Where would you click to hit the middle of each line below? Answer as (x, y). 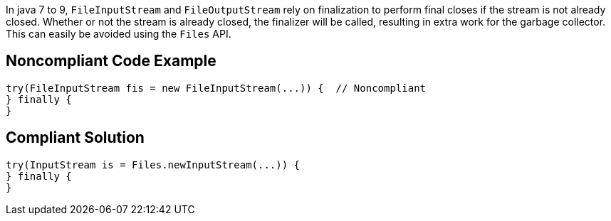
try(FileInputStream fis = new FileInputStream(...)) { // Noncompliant (216, 88)
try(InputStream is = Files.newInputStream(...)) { (153, 165)
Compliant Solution (75, 138)
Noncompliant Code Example (111, 61)
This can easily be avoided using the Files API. (119, 34)
